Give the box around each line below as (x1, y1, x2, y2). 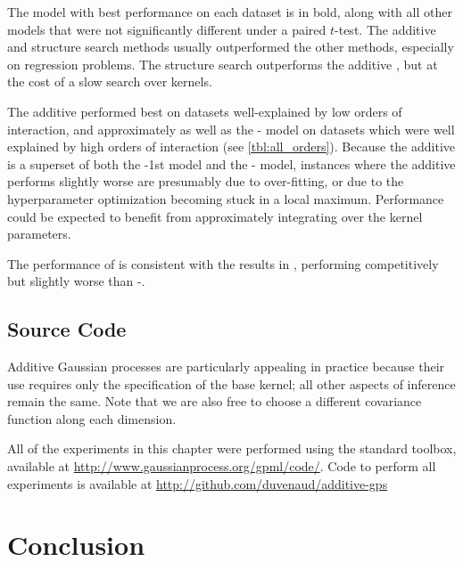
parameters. (7, 224, 71, 243)
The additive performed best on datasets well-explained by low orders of (7, 102, 402, 120)
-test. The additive (335, 20, 436, 38)
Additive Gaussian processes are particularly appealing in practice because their (7, 357, 445, 376)
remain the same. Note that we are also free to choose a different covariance (7, 392, 422, 411)
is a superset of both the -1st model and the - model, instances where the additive (7, 154, 456, 173)
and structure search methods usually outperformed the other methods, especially (7, 37, 454, 56)
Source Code (7, 315, 127, 343)
